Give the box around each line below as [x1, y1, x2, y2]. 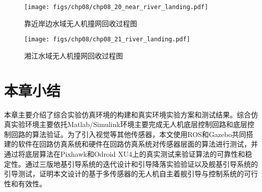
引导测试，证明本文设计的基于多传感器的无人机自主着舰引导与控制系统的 [4, 168, 244, 179]
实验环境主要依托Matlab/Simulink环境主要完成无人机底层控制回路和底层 [11, 119, 247, 130]
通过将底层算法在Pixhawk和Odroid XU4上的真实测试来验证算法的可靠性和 [4, 149, 245, 159]
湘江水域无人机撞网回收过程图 [24, 50, 123, 60]
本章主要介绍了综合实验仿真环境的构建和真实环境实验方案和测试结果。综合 [4, 109, 251, 119]
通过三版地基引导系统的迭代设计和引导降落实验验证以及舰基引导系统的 [25, 158, 258, 169]
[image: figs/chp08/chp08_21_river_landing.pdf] [24, 36, 190, 43]
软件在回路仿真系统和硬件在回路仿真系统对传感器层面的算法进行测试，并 [18, 139, 258, 149]
